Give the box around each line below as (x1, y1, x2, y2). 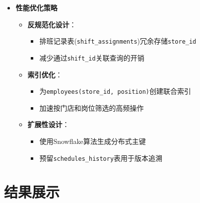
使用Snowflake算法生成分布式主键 (39, 135, 146, 146)
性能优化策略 (15, 2, 58, 12)
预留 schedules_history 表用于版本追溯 (39, 152, 163, 163)
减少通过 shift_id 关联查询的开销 (39, 52, 144, 63)
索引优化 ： (27, 69, 63, 79)
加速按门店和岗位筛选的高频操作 (39, 102, 144, 113)
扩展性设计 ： (27, 119, 69, 130)
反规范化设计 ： (27, 19, 76, 29)
